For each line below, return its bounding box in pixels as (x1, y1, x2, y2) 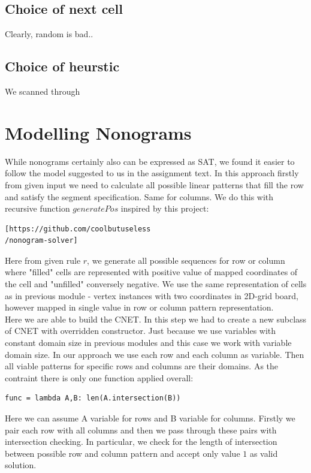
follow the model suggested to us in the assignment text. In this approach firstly (5, 167, 299, 179)
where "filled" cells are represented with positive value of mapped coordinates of (5, 266, 298, 278)
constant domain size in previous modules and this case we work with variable (5, 336, 292, 349)
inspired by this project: (120, 202, 209, 215)
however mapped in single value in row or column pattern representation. (5, 301, 274, 314)
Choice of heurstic (5, 57, 120, 76)
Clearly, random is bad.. (5, 28, 93, 40)
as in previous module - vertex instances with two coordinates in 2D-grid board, (5, 289, 298, 302)
